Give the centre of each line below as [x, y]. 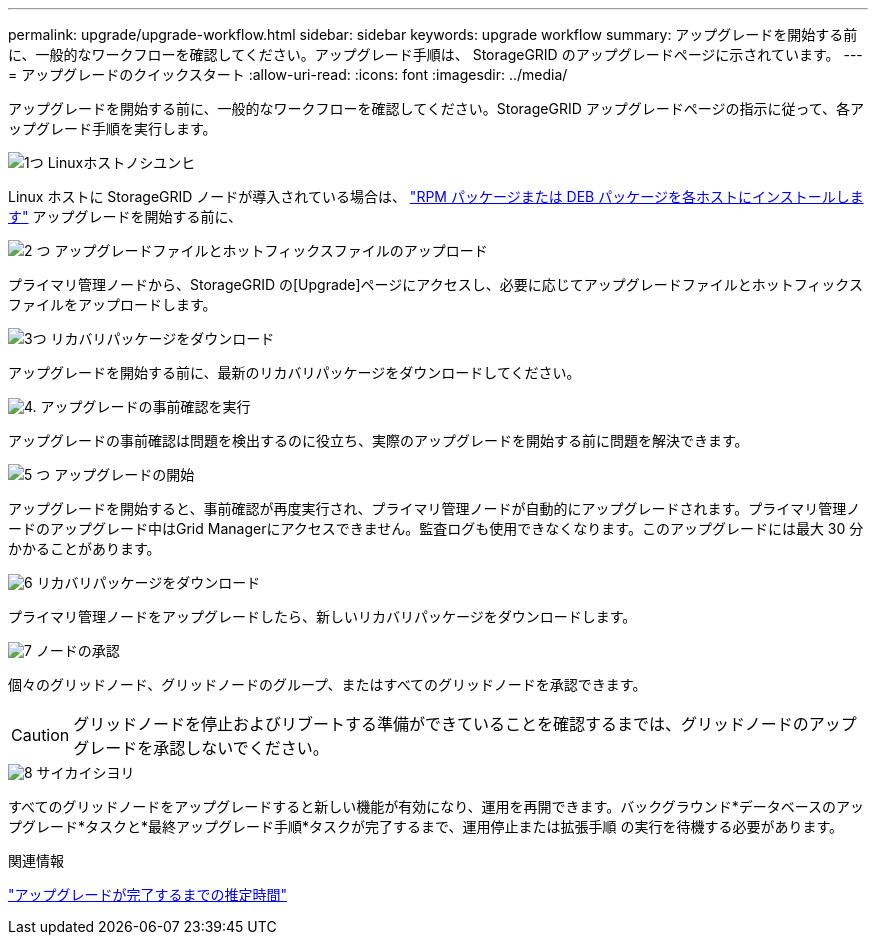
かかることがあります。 [84, 548]
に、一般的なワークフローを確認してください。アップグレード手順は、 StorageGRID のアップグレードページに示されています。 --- [435, 54]
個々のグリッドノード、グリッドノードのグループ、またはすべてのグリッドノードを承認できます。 [327, 684]
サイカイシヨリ [85, 772]
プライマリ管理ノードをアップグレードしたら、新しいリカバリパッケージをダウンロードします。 [322, 616]
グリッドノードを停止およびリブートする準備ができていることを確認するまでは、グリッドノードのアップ [465, 724]
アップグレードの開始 [124, 474]
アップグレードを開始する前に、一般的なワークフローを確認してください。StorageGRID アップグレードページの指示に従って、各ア [436, 108]
